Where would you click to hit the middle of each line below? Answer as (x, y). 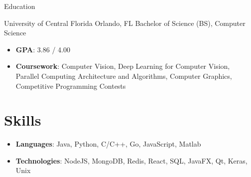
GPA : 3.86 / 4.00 (43, 49)
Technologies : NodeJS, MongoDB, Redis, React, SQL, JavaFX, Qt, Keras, (131, 160)
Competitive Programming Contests (71, 86)
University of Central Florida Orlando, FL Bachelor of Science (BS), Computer (125, 23)
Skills (23, 120)
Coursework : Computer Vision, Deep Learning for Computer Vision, (123, 66)
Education (20, 6)
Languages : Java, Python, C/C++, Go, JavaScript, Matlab (108, 144)
